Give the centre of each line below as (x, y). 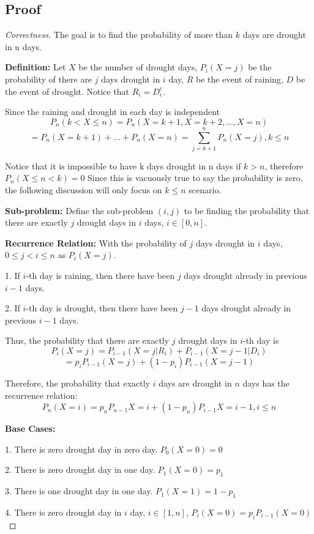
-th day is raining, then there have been (100, 276)
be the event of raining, (240, 79)
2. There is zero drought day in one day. (80, 469)
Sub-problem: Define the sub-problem (79, 210)
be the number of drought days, (138, 67)
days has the (266, 383)
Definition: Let (36, 67)
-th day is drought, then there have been (102, 308)
